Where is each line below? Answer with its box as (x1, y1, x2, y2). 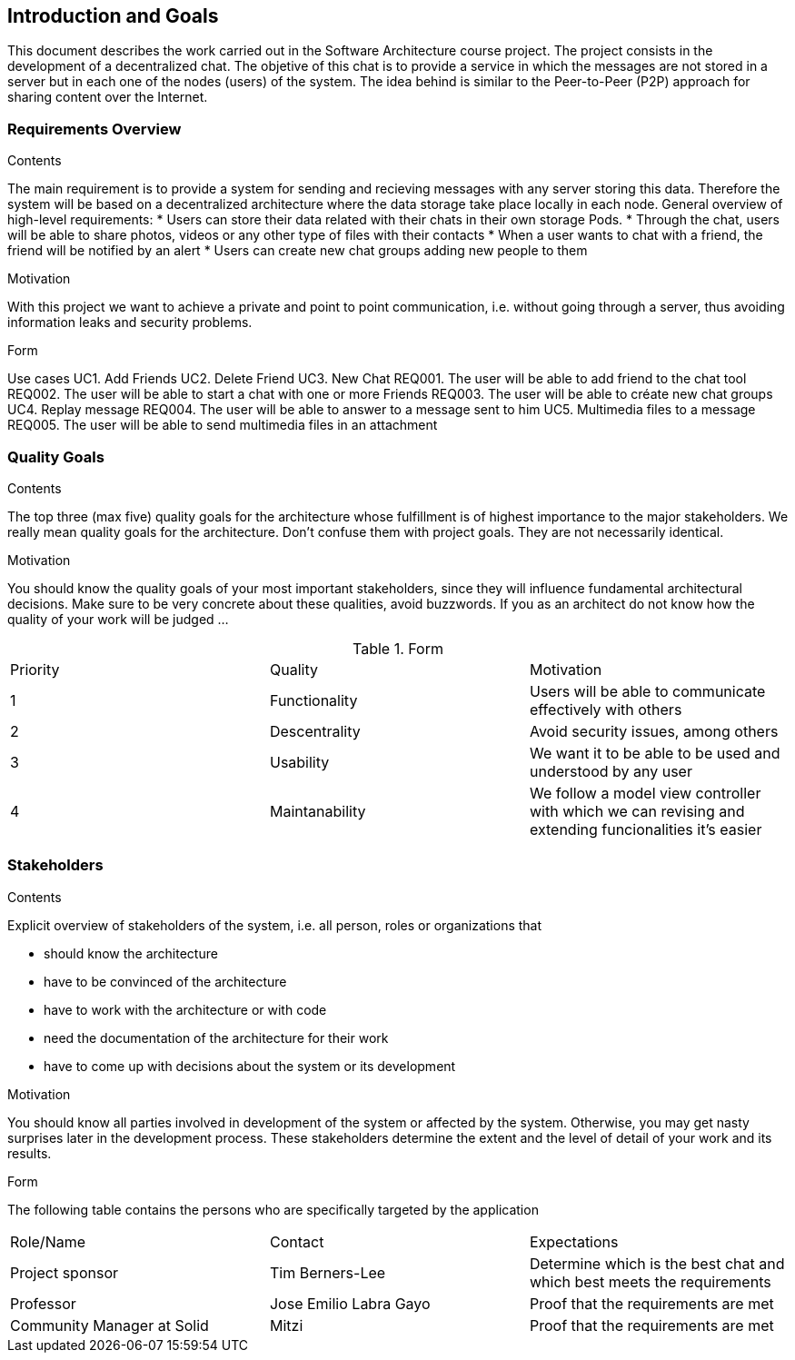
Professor (10, 1294, 76, 1313)
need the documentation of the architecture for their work (44, 1029, 389, 1046)
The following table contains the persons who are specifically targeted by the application (7, 1201, 539, 1217)
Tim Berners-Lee (269, 1263, 386, 1282)
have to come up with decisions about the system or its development (44, 1057, 456, 1074)
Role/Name (10, 1232, 86, 1251)
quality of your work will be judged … (7, 611, 229, 627)
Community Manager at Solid (10, 1315, 209, 1335)
